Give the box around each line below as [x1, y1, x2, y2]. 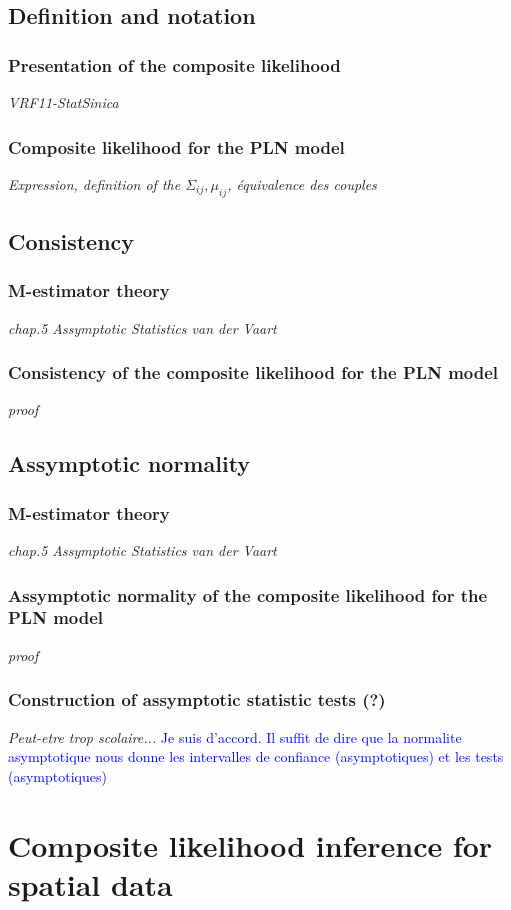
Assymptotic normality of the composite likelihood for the [8, 582, 488, 607]
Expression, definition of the [8, 173, 181, 194]
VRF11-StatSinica [8, 92, 119, 112]
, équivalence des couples [227, 173, 377, 194]
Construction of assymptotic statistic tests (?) [8, 687, 386, 712]
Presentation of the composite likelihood [8, 52, 341, 77]
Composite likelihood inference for [8, 824, 493, 865]
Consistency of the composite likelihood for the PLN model [8, 360, 499, 385]
